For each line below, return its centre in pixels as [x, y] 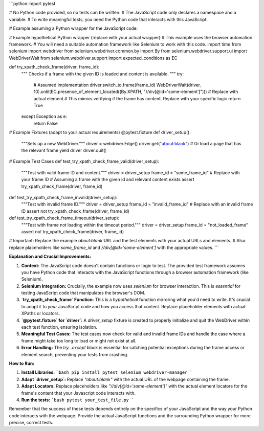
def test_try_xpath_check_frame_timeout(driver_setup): [64, 218]
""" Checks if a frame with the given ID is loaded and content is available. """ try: [103, 74]
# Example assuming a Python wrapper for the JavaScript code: [73, 28]
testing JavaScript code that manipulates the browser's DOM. [83, 293]
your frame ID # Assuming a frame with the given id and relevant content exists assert [108, 180]
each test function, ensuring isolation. [59, 327]
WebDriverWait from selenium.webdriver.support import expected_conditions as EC [93, 58]
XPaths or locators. [41, 314]
